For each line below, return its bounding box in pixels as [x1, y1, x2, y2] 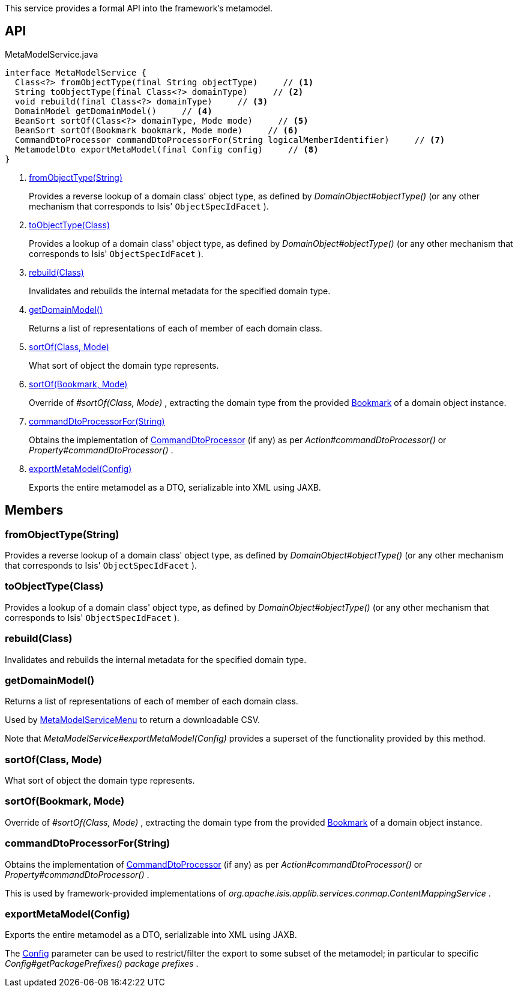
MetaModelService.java [5, 49, 98, 59]
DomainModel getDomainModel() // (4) [14, 106, 212, 116]
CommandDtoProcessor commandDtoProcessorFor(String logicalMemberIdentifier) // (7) [14, 135, 445, 145]
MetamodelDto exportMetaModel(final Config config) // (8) [14, 144, 319, 154]
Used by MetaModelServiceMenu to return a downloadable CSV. [5, 715, 261, 725]
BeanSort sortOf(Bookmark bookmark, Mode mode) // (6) [14, 125, 298, 135]
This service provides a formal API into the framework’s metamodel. [5, 3, 273, 13]
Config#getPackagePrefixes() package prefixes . [5, 958, 199, 969]
